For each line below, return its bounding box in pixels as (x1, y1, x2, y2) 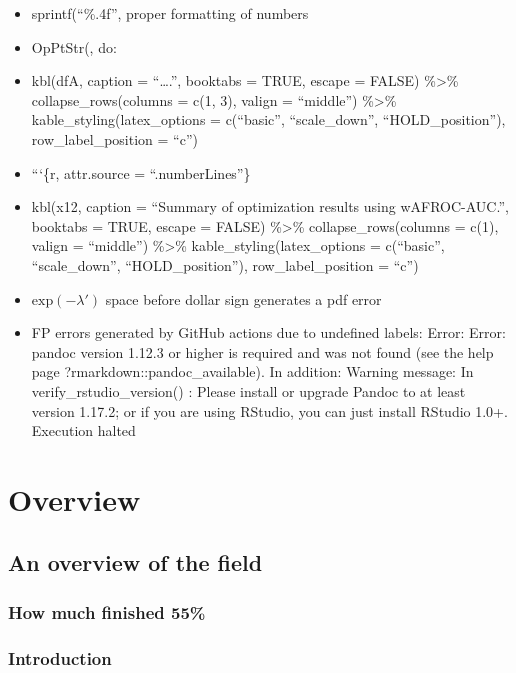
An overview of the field (8, 547, 263, 578)
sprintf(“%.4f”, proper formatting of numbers (31, 3, 309, 23)
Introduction (8, 645, 112, 670)
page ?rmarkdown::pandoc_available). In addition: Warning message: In (31, 361, 474, 382)
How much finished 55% (8, 599, 206, 624)
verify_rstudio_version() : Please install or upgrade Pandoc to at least (31, 380, 466, 401)
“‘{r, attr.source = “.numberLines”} (31, 162, 251, 183)
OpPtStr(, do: (31, 36, 117, 57)
